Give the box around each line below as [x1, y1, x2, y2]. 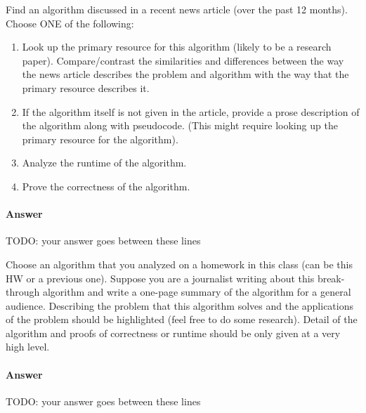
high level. [6, 339, 50, 354]
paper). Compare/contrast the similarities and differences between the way [22, 53, 344, 67]
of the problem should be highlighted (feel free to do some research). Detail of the [6, 312, 358, 327]
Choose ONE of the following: [6, 15, 134, 30]
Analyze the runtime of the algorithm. [22, 155, 187, 170]
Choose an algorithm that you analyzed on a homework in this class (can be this [6, 256, 353, 271]
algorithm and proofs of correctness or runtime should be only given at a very [6, 325, 341, 340]
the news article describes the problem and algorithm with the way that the [22, 67, 349, 81]
